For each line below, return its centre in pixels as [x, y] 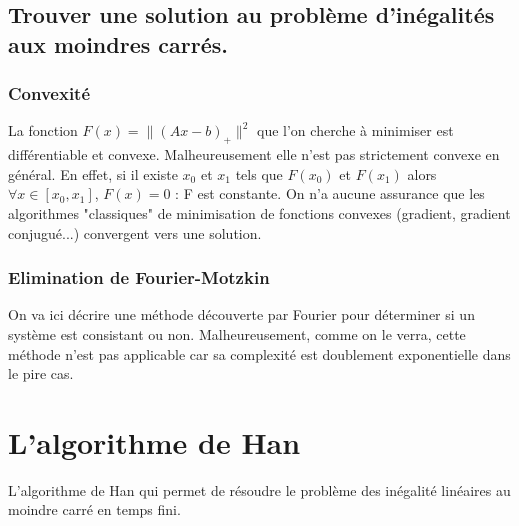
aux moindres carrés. [118, 43]
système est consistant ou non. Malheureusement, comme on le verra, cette [237, 333]
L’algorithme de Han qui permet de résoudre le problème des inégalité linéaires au [259, 489]
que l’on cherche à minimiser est [355, 130]
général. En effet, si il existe [93, 173]
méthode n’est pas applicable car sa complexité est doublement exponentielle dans [259, 353]
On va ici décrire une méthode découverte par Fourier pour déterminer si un [241, 314]
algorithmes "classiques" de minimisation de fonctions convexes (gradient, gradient [259, 212]
